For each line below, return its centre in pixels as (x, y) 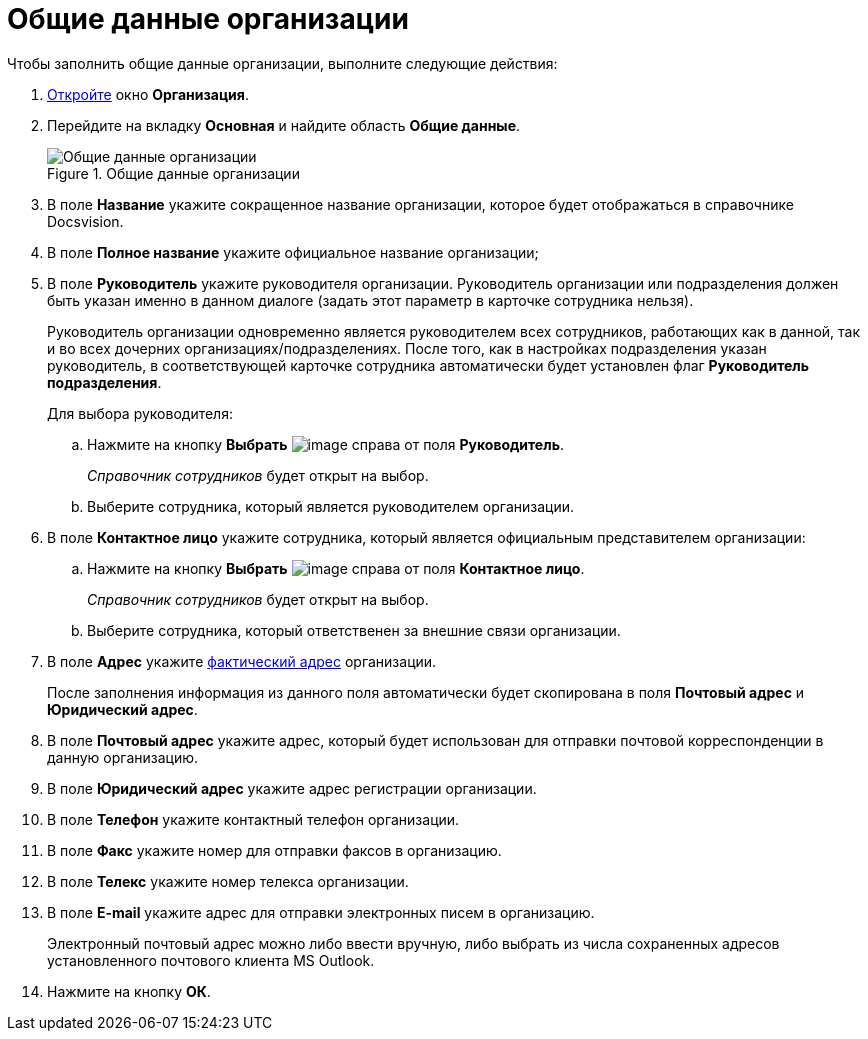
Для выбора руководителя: (140, 413)
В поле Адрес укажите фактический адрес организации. (242, 661)
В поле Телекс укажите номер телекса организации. (228, 881)
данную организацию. (123, 757)
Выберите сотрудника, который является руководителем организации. (331, 506)
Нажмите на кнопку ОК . (129, 991)
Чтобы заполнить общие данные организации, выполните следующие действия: (282, 63)
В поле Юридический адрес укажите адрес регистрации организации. (292, 788)
